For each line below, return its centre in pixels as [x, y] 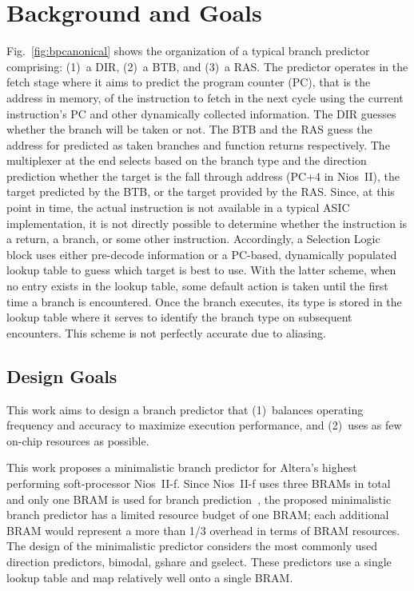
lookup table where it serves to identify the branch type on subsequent [179, 317]
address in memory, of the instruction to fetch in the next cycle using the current [205, 97]
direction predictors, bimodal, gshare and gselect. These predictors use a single [199, 561]
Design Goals [62, 375]
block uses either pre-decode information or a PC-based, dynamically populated [202, 254]
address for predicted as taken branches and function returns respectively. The [198, 144]
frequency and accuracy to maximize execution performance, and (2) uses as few [204, 425]
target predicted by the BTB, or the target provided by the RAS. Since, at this [201, 192]
